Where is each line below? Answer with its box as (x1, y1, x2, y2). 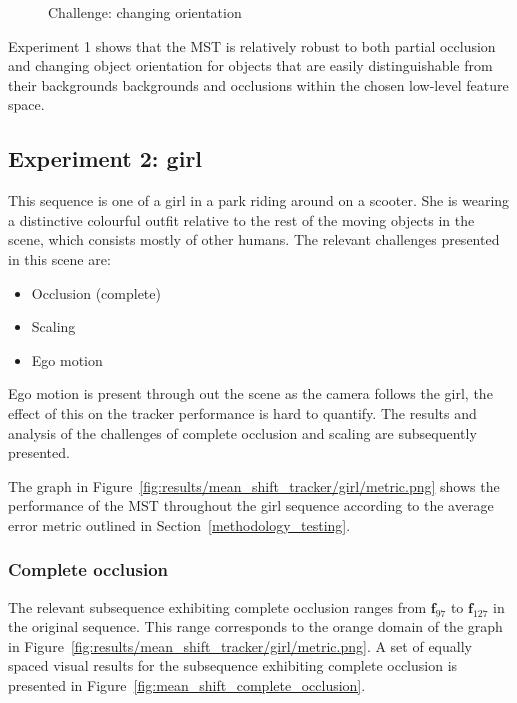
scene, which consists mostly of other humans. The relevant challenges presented (8, 229, 500, 250)
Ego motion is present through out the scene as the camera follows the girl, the (8, 383, 493, 404)
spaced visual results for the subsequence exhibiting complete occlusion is (8, 655, 458, 676)
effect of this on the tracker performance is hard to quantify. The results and (8, 402, 477, 423)
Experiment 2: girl (8, 143, 203, 174)
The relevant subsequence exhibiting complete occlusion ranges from (8, 596, 427, 617)
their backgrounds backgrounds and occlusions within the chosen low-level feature (8, 74, 509, 95)
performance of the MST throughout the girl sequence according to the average (8, 495, 494, 516)
